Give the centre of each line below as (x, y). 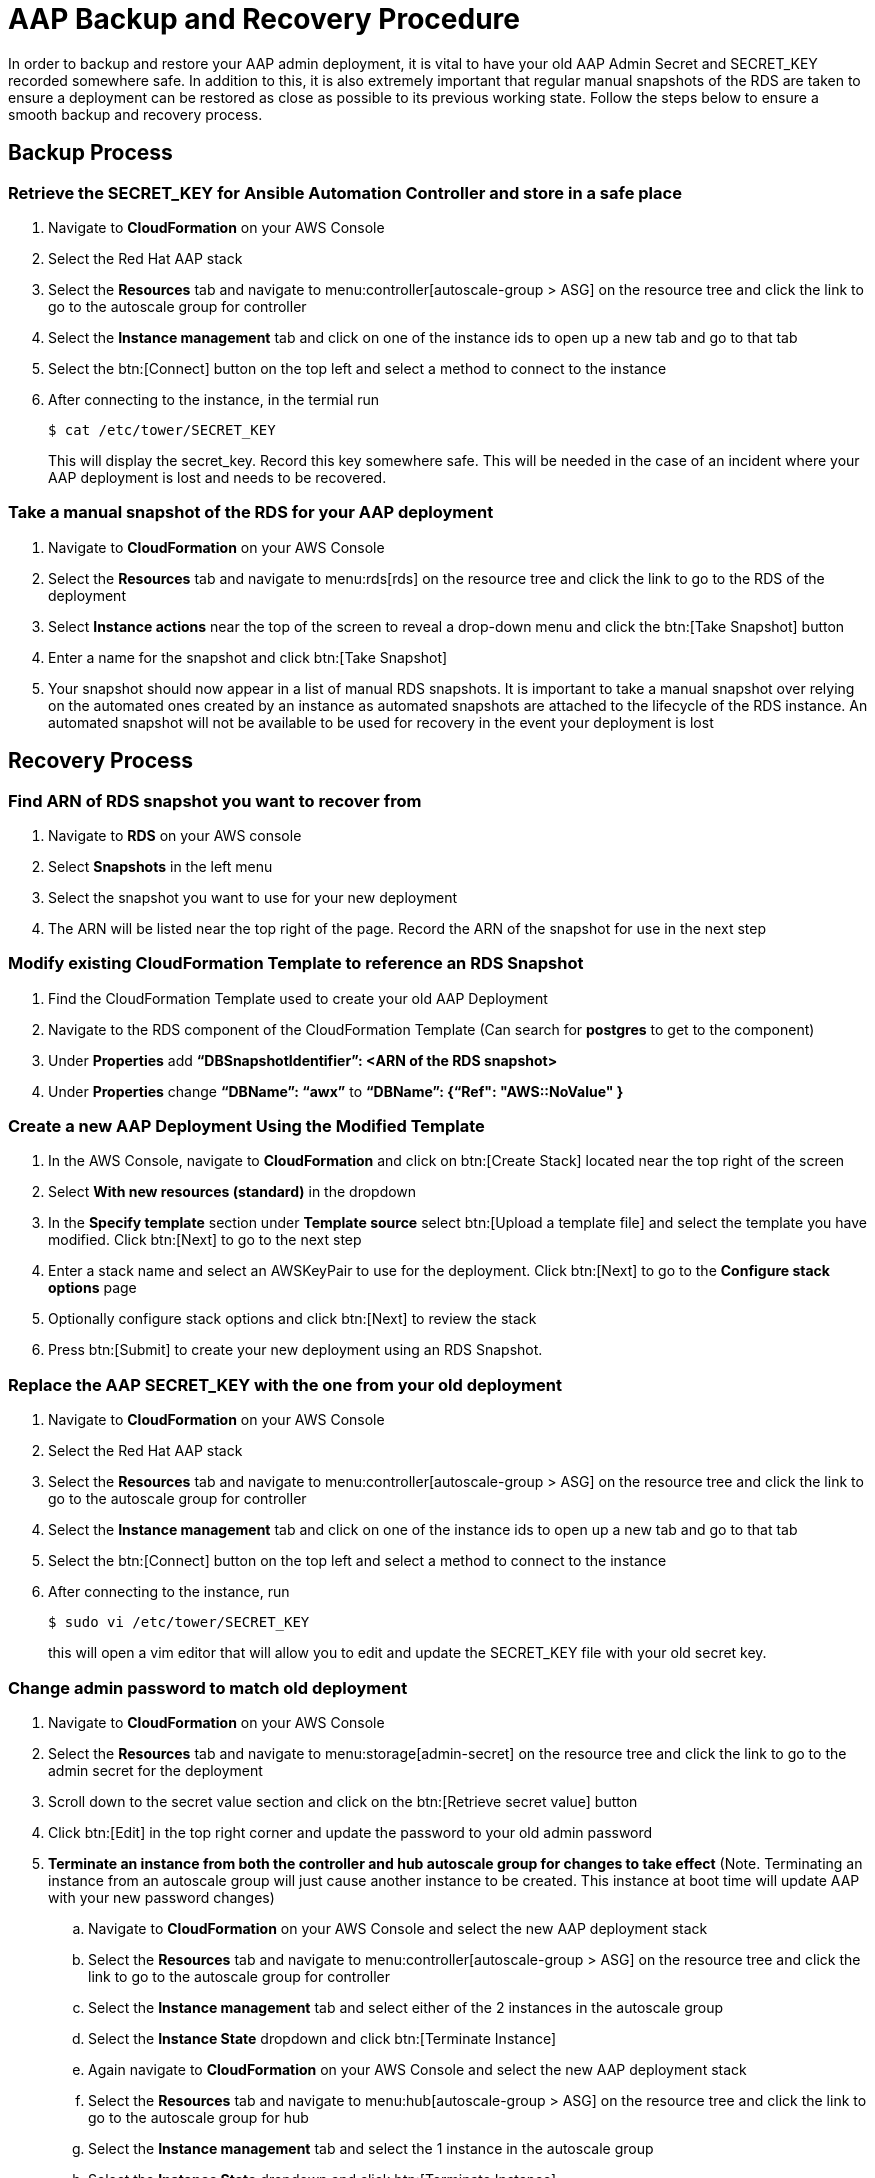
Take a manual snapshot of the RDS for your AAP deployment (251, 512)
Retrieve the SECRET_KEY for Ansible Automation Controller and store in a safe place (345, 192)
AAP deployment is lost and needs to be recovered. (217, 477)
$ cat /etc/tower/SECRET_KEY (162, 429)
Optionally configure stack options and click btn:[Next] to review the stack (292, 1319)
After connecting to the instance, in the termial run (214, 399)
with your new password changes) (161, 1897)
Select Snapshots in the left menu (160, 866)
